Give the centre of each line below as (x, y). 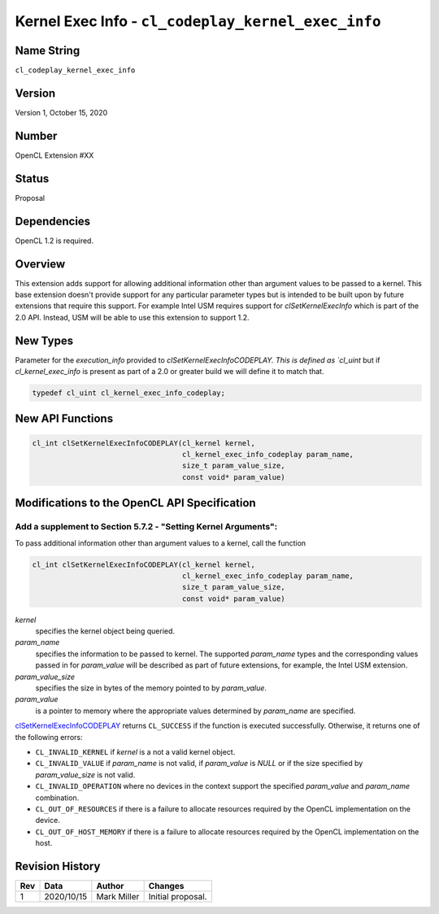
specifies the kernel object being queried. (105, 631)
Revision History (58, 866)
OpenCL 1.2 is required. (54, 241)
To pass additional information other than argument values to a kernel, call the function (161, 543)
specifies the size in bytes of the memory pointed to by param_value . (151, 688)
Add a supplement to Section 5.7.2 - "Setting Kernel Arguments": (146, 527)
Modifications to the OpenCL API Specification (135, 503)
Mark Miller (118, 897)
